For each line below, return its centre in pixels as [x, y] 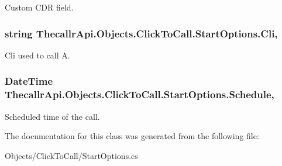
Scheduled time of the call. [52, 116]
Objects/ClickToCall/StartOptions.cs [71, 155]
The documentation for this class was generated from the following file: [132, 136]
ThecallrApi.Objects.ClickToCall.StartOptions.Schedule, [140, 94]
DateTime [29, 81]
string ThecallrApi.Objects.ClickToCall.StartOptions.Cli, [141, 33]
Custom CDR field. [39, 7]
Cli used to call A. [37, 55]
